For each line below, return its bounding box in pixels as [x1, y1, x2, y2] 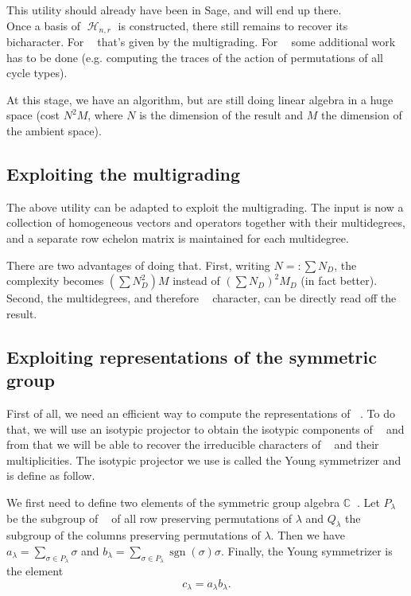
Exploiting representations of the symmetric [6, 344, 377, 368]
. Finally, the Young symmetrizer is [220, 542, 393, 559]
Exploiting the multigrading [6, 162, 241, 185]
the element [6, 563, 64, 579]
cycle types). [6, 64, 68, 81]
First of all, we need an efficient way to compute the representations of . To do [6, 404, 395, 421]
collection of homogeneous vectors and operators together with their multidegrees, [6, 214, 405, 231]
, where [87, 107, 123, 123]
